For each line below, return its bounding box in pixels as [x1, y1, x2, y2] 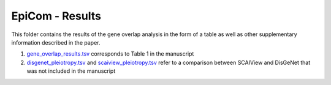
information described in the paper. [11, 39, 101, 46]
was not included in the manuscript [26, 67, 116, 75]
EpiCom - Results [11, 9, 101, 23]
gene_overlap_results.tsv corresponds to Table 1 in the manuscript [26, 50, 194, 57]
